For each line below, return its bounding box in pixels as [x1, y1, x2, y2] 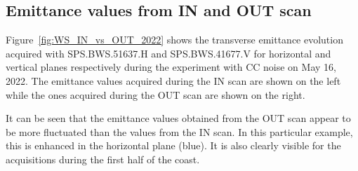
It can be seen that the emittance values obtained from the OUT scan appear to [6, 111, 351, 125]
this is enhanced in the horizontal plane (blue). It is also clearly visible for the [6, 138, 341, 153]
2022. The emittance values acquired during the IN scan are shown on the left [6, 73, 341, 88]
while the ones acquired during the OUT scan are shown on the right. [6, 87, 305, 102]
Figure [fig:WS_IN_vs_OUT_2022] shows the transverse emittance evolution [6, 32, 343, 47]
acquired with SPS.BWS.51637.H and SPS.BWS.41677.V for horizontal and [6, 46, 331, 60]
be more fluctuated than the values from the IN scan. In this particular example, [6, 124, 353, 139]
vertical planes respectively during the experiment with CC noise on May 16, [6, 60, 336, 74]
